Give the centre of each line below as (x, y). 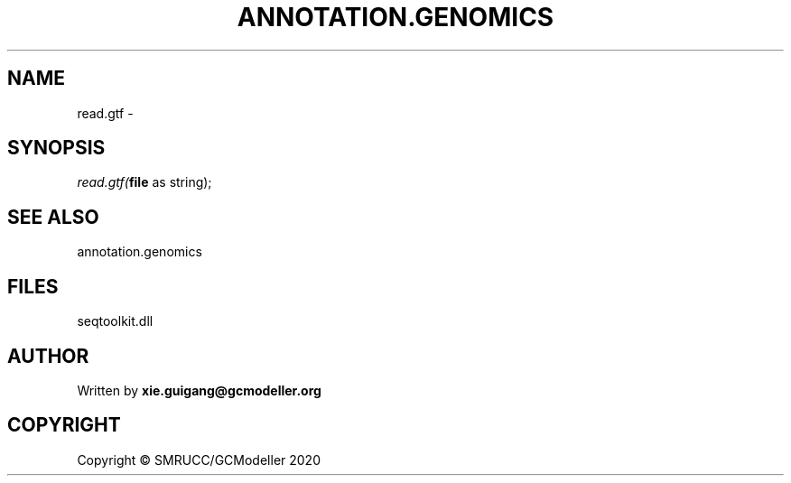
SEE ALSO (53, 217)
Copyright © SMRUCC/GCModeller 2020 (199, 460)
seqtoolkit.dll (115, 321)
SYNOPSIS (56, 148)
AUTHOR (48, 356)
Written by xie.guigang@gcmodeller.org (199, 390)
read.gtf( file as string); (144, 182)
